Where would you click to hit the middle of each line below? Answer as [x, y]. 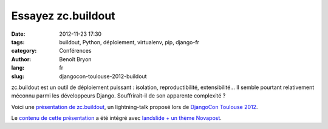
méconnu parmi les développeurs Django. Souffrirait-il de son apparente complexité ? [118, 96]
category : [24, 51]
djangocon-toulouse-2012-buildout [103, 76]
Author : [21, 59]
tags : [18, 42]
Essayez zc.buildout [63, 16]
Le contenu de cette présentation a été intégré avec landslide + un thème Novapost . [116, 118]
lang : [18, 68]
